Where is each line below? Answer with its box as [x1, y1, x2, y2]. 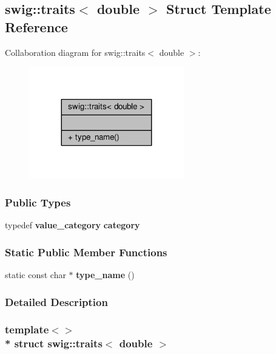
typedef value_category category [5, 219, 140, 231]
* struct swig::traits [5, 336, 103, 351]
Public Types [5, 194, 71, 209]
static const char [5, 268, 66, 281]
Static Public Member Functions [5, 244, 167, 259]
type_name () [76, 268, 135, 281]
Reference [5, 17, 68, 36]
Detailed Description [5, 294, 108, 309]
